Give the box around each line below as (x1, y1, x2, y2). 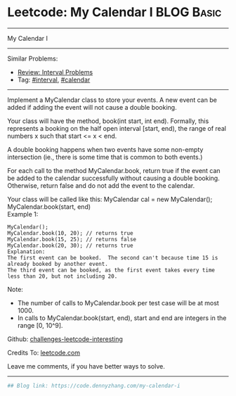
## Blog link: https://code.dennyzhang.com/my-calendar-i (7, 382, 181, 389)
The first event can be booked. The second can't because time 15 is (7, 254, 218, 261)
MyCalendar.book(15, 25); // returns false (7, 236, 137, 243)
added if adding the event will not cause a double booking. (7, 103, 177, 111)
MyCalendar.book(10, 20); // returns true (7, 229, 133, 236)
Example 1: (7, 210, 39, 218)
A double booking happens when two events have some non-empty (7, 145, 204, 153)
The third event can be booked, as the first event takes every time (7, 267, 216, 274)
